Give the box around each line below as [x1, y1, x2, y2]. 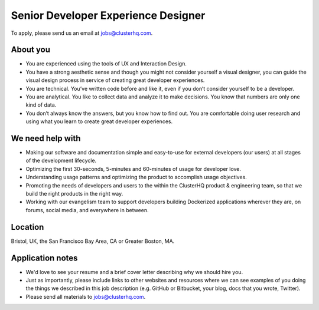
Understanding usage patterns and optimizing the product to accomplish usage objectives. [25, 174, 248, 181]
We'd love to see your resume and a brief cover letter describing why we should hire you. [25, 268, 243, 275]
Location [11, 222, 44, 232]
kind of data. [25, 101, 57, 108]
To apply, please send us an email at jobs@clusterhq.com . [11, 29, 153, 37]
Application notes [11, 253, 78, 263]
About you [11, 45, 50, 55]
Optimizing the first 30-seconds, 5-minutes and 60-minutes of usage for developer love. [25, 165, 242, 172]
